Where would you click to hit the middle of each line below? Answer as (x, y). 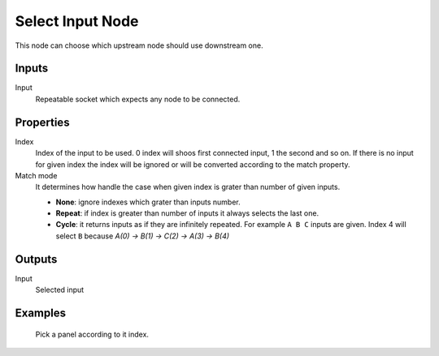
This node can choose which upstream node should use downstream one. (139, 45)
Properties (42, 122)
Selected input (60, 290)
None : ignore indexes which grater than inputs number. (148, 202)
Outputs (36, 259)
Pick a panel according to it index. (92, 334)
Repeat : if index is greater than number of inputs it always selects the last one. (187, 213)
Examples (41, 313)
